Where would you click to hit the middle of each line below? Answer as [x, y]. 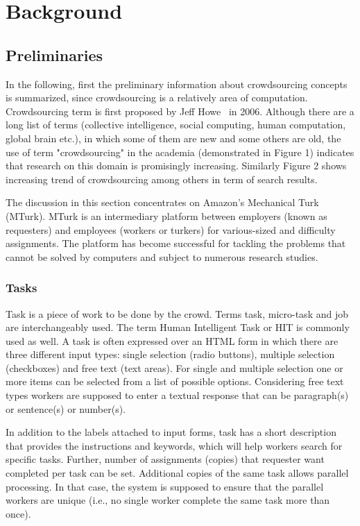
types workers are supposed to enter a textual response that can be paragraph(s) [177, 395]
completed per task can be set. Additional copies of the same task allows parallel [177, 473]
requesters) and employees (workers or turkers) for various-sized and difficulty [171, 229]
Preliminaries [54, 54]
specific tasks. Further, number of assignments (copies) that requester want [165, 459]
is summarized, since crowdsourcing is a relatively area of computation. [157, 97]
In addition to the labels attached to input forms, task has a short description [171, 432]
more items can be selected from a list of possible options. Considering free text [175, 381]
